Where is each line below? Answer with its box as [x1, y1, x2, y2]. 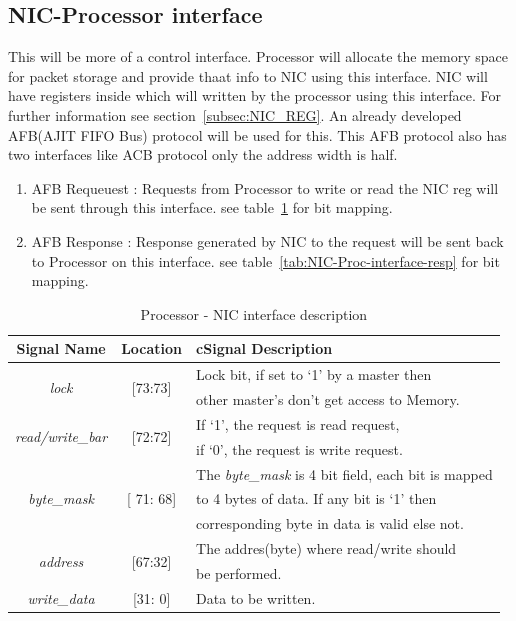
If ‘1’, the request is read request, [196, 413, 400, 434]
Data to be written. [196, 587, 316, 608]
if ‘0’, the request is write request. [196, 438, 403, 459]
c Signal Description [196, 338, 333, 359]
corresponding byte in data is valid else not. [196, 513, 464, 534]
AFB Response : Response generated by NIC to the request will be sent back [31, 230, 504, 251]
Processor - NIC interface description [140, 303, 368, 324]
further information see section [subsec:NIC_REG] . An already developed [8, 104, 462, 125]
